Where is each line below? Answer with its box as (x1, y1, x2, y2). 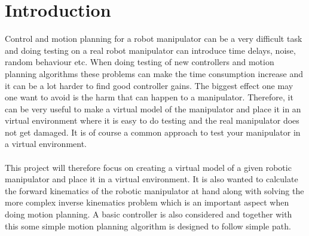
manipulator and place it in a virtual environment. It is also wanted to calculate (5, 173, 298, 185)
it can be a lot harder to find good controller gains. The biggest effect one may (5, 79, 293, 91)
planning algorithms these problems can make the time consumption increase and (5, 67, 304, 79)
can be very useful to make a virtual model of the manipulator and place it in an (5, 102, 301, 115)
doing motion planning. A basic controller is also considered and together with (5, 208, 292, 220)
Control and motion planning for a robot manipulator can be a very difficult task (5, 32, 302, 45)
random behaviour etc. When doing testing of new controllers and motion (5, 56, 274, 68)
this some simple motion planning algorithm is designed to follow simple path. (5, 219, 291, 232)
